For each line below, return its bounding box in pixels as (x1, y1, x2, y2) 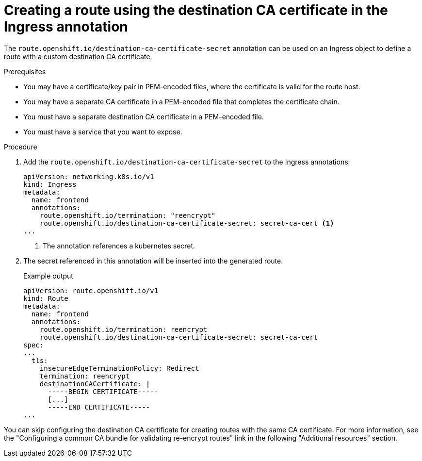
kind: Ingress (23, 180, 77, 188)
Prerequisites (4, 67, 46, 76)
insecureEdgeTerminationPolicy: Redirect (39, 364, 199, 372)
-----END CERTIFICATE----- (48, 403, 150, 411)
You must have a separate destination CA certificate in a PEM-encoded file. (23, 112, 264, 121)
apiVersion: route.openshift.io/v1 (23, 286, 159, 295)
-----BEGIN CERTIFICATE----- (48, 387, 159, 395)
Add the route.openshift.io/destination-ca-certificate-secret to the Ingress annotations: (23, 157, 350, 166)
